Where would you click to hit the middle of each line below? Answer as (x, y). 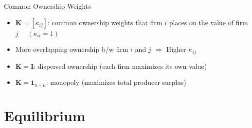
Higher (176, 49)
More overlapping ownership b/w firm (72, 49)
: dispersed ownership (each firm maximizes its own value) (120, 66)
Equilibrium (45, 116)
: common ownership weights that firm (105, 22)
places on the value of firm (208, 22)
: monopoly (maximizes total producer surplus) (116, 82)
